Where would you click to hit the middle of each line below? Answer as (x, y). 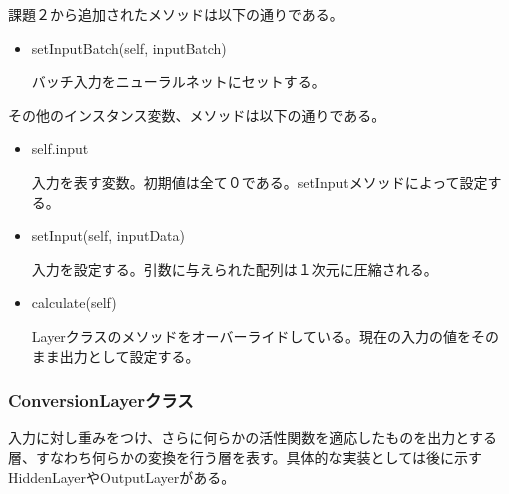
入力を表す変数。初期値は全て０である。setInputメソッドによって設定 (259, 181)
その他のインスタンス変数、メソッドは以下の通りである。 (197, 114)
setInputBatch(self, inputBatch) (129, 47)
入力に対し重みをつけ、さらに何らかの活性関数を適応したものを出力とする (252, 437)
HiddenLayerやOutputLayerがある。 (122, 476)
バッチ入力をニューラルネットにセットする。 (178, 81)
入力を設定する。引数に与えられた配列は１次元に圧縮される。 (234, 268)
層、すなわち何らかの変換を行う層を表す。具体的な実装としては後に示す (245, 456)
